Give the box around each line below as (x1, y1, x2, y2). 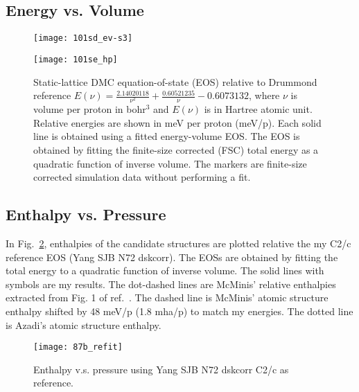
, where (248, 88, 280, 103)
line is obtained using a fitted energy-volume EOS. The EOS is (33, 129, 300, 143)
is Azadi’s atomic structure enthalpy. (6, 317, 161, 332)
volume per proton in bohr (33, 102, 146, 116)
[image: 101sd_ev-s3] (33, 33, 133, 44)
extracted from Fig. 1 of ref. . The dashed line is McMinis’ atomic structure (6, 290, 329, 305)
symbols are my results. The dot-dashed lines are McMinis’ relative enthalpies (6, 276, 336, 291)
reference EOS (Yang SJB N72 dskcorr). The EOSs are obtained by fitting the (6, 249, 338, 264)
